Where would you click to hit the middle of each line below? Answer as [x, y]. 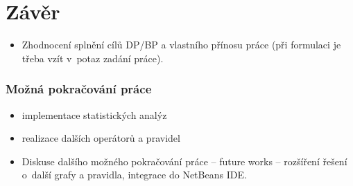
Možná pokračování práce [79, 89]
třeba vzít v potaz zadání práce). [93, 58]
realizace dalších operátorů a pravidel [101, 138]
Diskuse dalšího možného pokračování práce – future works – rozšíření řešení [184, 161]
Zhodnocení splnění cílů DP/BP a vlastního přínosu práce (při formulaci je [181, 45]
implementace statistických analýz [94, 114]
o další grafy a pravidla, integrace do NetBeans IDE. [134, 175]
